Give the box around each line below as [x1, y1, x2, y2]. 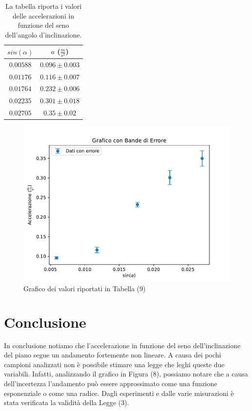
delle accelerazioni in [13, 10, 75, 20]
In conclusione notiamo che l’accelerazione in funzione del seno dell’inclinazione [4, 340, 241, 350]
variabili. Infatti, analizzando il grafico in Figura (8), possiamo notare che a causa [4, 369, 248, 379]
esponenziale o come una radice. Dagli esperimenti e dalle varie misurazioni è [4, 388, 234, 398]
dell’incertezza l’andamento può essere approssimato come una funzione [4, 378, 217, 388]
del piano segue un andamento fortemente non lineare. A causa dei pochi [4, 350, 221, 360]
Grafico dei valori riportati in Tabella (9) [23, 283, 146, 293]
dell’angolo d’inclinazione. [5, 29, 82, 39]
